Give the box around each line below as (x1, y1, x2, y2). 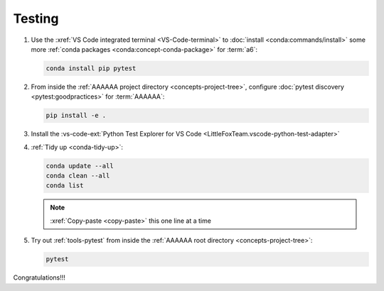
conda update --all (46, 162, 114, 170)
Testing (13, 11, 59, 26)
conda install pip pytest (46, 64, 137, 72)
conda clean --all (46, 172, 110, 180)
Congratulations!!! (13, 273, 65, 282)
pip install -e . (46, 111, 107, 120)
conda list (46, 182, 84, 190)
